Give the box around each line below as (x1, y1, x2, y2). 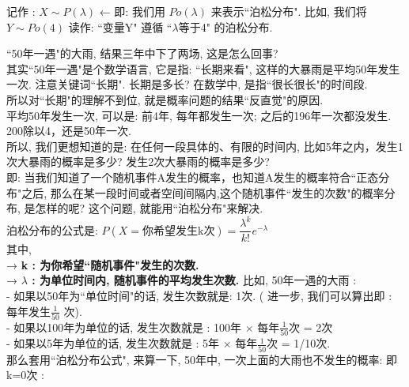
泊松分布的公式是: (6, 221, 98, 238)
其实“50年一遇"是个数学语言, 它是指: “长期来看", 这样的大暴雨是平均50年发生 (6, 60, 400, 77)
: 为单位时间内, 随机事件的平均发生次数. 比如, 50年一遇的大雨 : (32, 272, 357, 288)
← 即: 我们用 (99, 3, 165, 19)
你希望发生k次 (142, 225, 215, 237)
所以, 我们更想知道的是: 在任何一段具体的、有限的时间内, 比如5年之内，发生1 (6, 137, 403, 154)
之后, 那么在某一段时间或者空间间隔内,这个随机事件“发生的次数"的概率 (21, 184, 384, 201)
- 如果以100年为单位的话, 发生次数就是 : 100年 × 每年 (6, 318, 280, 335)
